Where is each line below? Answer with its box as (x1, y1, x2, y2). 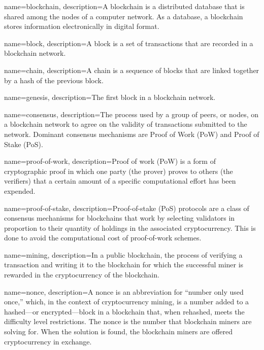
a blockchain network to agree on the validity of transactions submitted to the (4, 119, 247, 129)
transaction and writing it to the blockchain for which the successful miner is (4, 259, 244, 270)
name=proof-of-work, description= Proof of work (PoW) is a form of (4, 156, 216, 166)
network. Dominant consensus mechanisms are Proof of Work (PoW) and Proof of (4, 128, 259, 139)
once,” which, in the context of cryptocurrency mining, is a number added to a (4, 296, 249, 307)
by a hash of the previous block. (4, 75, 104, 85)
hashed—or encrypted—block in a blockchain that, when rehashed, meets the (4, 306, 245, 317)
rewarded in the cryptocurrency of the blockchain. (4, 269, 159, 280)
